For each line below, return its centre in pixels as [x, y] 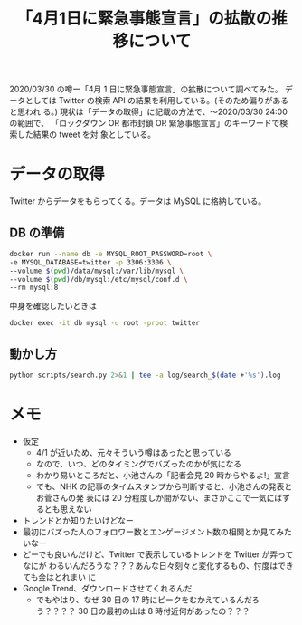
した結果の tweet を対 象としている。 [86, 135]
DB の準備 [37, 232]
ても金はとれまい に [59, 577]
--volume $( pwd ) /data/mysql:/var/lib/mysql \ [96, 271]
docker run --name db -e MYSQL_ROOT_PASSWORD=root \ [111, 254]
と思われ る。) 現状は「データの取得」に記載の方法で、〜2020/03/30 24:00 [148, 112]
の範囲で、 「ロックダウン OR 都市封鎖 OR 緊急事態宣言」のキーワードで [145, 123]
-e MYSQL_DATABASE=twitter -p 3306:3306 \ [90, 262]
